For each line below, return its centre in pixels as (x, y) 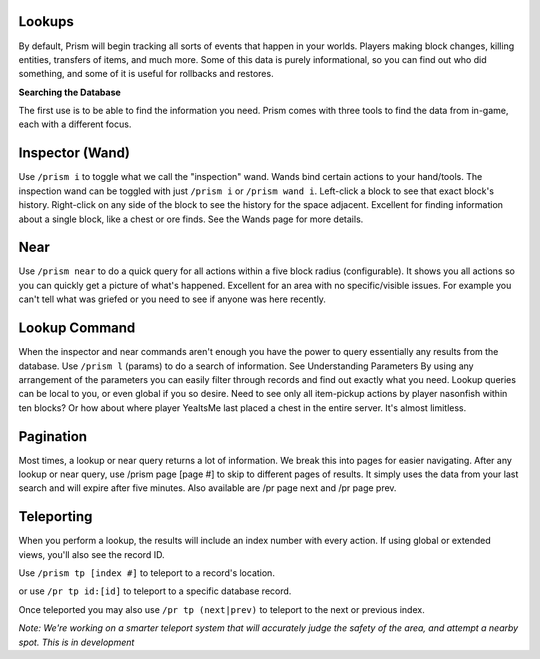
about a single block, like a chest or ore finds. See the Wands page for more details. (191, 219)
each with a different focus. (75, 124)
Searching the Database (70, 92)
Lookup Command (77, 328)
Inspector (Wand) (74, 153)
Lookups (46, 21)
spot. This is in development (76, 642)
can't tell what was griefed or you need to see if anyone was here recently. (172, 299)
